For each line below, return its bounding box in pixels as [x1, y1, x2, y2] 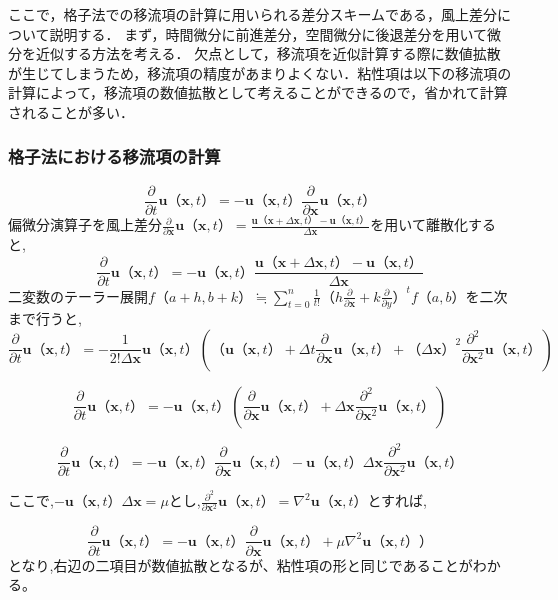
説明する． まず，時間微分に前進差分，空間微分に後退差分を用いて [49, 23, 488, 44]
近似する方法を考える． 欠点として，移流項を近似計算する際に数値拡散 [35, 43, 501, 64]
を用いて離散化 [370, 214, 468, 235]
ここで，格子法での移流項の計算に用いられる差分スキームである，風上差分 [8, 4, 497, 24]
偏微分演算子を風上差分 [8, 214, 162, 235]
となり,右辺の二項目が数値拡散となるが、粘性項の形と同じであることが [8, 554, 473, 575]
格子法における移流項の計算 [8, 144, 221, 169]
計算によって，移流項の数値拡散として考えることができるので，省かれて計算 [8, 82, 508, 103]
